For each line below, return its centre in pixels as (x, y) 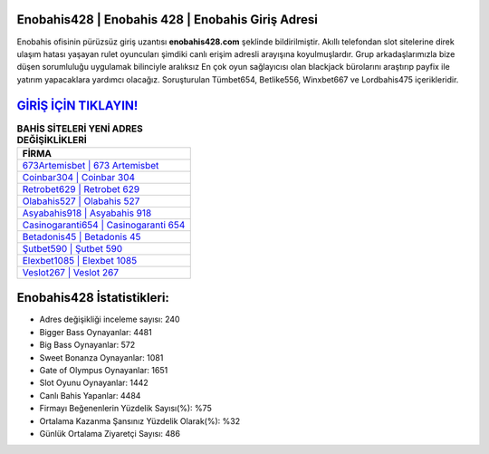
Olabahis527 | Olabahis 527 (81, 201)
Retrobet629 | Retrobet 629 (81, 188)
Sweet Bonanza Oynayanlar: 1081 (101, 357)
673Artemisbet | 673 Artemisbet (91, 165)
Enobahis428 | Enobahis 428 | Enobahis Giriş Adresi (168, 19)
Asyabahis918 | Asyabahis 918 (87, 213)
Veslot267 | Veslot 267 (71, 272)
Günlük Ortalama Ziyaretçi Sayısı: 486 (110, 434)
